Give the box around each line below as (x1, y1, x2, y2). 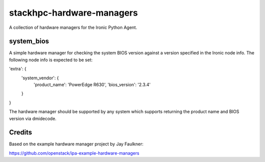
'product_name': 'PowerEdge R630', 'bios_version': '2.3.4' (33, 82, 151, 88)
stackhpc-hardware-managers (9, 7, 138, 18)
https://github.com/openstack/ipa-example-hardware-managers (9, 150, 139, 156)
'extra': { (9, 66, 26, 72)
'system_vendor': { (21, 75, 59, 81)
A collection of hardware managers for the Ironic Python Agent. (9, 24, 137, 30)
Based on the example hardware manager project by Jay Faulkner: (9, 141, 144, 147)
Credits (9, 128, 32, 137)
